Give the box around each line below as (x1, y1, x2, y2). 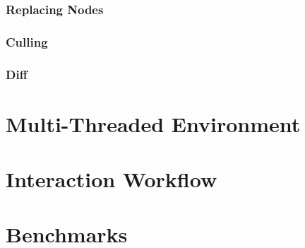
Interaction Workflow (6, 165, 217, 194)
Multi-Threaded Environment (6, 109, 301, 138)
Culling (6, 33, 48, 50)
